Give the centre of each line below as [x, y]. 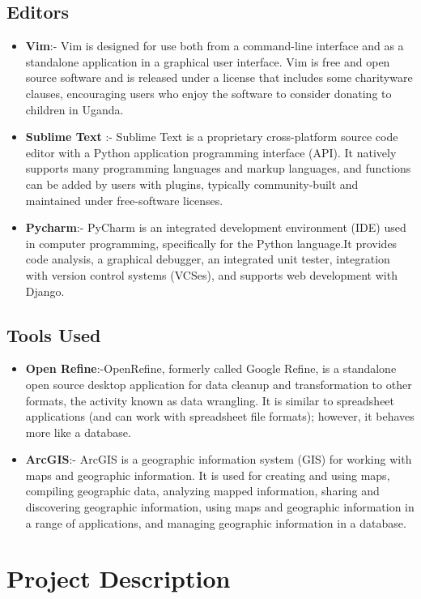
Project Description [119, 578]
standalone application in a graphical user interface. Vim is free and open [208, 61]
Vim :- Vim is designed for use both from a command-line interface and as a [215, 46]
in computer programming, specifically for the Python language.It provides [211, 243]
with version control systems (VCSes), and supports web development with [211, 274]
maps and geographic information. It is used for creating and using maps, [208, 475]
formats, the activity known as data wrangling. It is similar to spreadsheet [210, 400]
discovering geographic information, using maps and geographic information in [220, 507]
